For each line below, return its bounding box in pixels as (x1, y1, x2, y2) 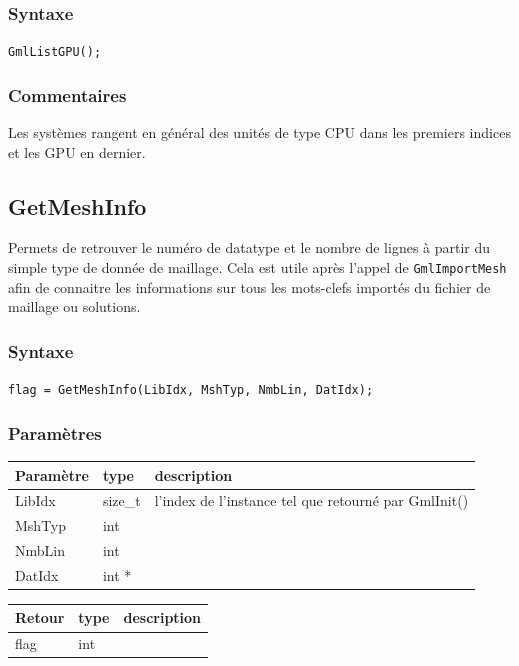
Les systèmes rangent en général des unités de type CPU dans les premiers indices (8, 122, 511, 143)
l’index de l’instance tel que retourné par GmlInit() (154, 490, 469, 511)
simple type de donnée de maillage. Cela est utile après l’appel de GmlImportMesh (8, 257, 507, 278)
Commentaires (8, 82, 127, 107)
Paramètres (8, 420, 102, 445)
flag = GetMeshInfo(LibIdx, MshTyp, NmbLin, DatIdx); (8, 383, 374, 398)
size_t (102, 490, 141, 511)
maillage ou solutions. (8, 296, 141, 317)
